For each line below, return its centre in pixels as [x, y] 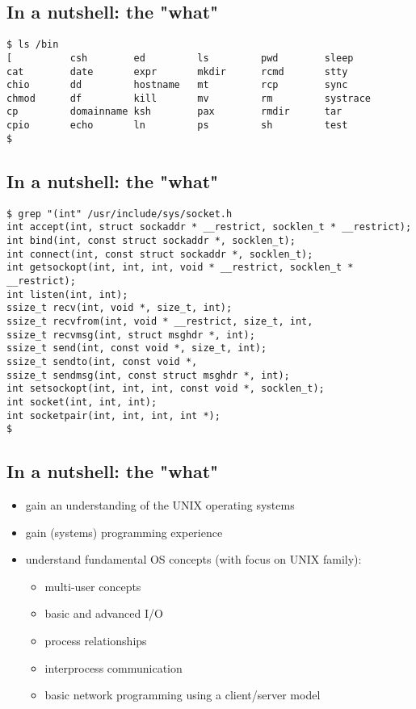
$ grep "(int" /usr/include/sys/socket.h [120, 214]
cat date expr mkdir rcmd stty [177, 71]
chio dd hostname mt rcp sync [177, 85]
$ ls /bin [33, 45]
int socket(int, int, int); [82, 402]
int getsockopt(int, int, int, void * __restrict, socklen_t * [180, 268]
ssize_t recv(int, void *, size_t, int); [120, 308]
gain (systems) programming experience [124, 532]
